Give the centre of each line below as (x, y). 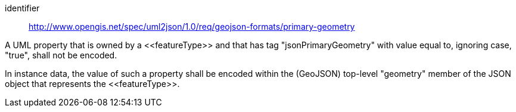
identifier (22, 8)
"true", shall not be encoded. (61, 55)
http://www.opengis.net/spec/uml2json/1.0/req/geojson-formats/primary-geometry (192, 27)
